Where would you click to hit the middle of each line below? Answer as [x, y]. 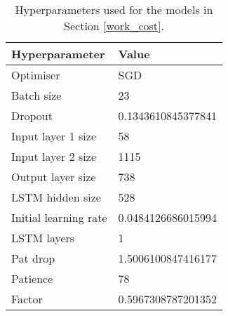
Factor [27, 299]
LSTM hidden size [56, 197]
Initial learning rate [59, 217]
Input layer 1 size [54, 136]
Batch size [36, 95]
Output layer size [54, 177]
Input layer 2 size [54, 156]
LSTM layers [43, 238]
